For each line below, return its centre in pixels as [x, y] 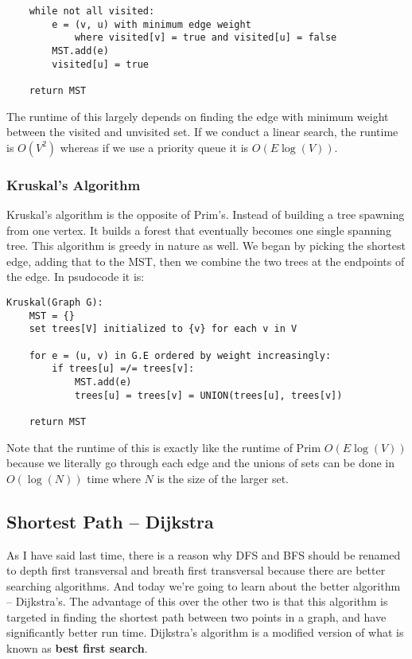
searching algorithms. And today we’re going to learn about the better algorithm [204, 585]
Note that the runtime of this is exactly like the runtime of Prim [164, 447]
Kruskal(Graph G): [55, 302]
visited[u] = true [100, 64]
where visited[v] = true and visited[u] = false [206, 38]
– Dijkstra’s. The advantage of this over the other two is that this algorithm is [197, 601]
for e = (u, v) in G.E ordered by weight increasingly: [180, 355]
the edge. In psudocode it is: [76, 277]
